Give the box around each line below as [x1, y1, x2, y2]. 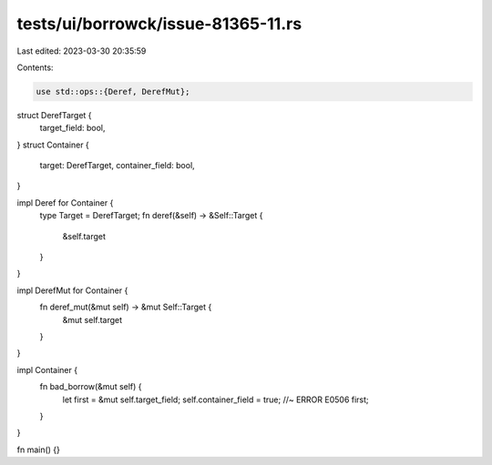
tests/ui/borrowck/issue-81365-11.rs [16, 14, 302, 34]
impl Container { [16, 364, 77, 375]
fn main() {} [16, 444, 61, 455]
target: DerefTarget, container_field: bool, [39, 160, 195, 171]
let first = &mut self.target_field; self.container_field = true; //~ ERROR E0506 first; [62, 394, 369, 405]
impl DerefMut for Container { [16, 285, 128, 296]
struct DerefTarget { [16, 109, 92, 120]
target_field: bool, [39, 123, 106, 134]
